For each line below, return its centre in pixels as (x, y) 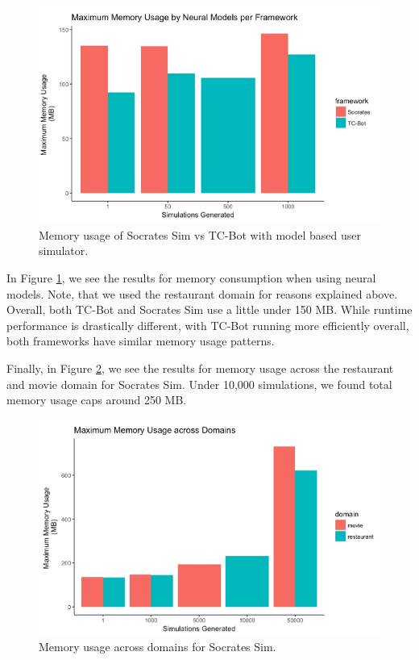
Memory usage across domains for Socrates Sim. (158, 647)
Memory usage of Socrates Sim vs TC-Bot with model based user (200, 234)
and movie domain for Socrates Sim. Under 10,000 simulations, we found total (199, 384)
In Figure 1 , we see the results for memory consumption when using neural (191, 278)
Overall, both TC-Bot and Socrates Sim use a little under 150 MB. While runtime (209, 309)
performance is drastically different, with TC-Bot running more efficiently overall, (208, 325)
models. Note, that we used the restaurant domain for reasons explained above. (202, 293)
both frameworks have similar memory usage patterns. (141, 341)
